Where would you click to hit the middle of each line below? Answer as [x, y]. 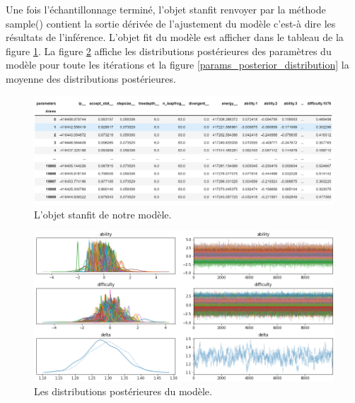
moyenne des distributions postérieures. [91, 78]
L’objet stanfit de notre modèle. [103, 214]
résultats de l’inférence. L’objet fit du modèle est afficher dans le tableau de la [175, 37]
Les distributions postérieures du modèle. [123, 391]
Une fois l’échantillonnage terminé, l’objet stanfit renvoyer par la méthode [166, 9]
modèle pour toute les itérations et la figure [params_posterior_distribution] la [177, 65]
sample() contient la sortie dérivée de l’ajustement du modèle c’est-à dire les [171, 23]
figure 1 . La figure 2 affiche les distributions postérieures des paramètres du [169, 51]
